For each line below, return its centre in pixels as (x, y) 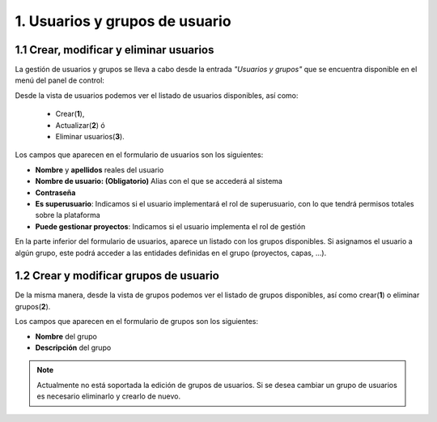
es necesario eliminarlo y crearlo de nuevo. (109, 396)
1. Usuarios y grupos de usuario (123, 21)
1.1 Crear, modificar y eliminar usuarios (115, 50)
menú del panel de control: (60, 80)
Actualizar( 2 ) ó (80, 125)
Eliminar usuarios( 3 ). (90, 137)
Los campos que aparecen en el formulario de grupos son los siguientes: (137, 322)
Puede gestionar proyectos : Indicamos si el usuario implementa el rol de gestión (170, 226)
